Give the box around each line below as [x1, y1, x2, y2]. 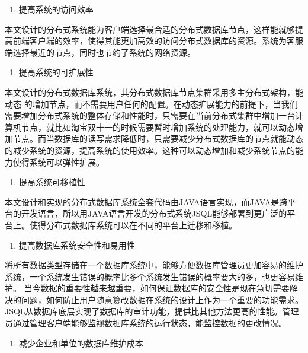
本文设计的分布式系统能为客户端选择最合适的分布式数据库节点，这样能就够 [5, 23, 295, 35]
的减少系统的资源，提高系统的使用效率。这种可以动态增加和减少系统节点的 [5, 144, 295, 156]
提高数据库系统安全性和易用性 [18, 238, 135, 251]
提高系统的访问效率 [18, 3, 94, 15]
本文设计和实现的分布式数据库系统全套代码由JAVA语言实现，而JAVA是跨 [5, 195, 288, 208]
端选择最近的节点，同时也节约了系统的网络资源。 [5, 46, 195, 58]
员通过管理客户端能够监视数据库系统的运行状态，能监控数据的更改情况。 [5, 317, 287, 329]
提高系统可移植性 [18, 176, 85, 188]
